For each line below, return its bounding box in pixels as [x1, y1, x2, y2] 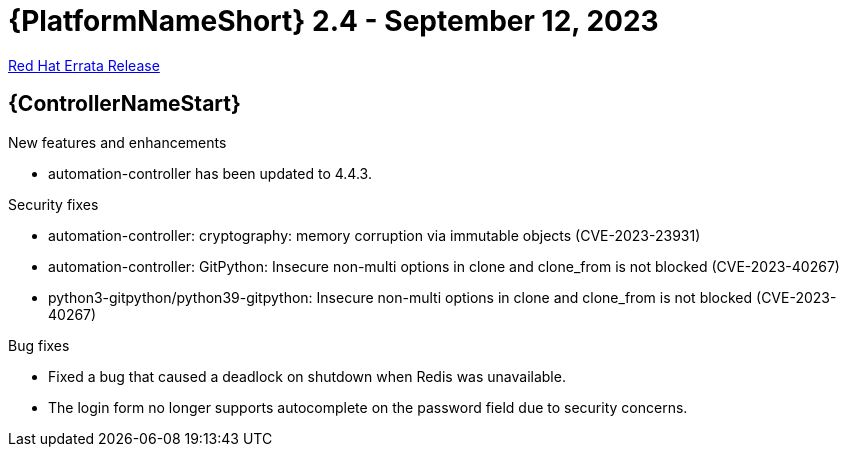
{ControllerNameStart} [8, 91, 241, 117]
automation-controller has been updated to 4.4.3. [48, 164, 372, 182]
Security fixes [8, 195, 99, 213]
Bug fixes [8, 336, 70, 354]
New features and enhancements [8, 133, 227, 151]
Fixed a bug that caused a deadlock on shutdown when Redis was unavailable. [48, 367, 566, 385]
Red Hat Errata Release [8, 56, 160, 74]
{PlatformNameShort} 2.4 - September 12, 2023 [8, 4, 659, 38]
